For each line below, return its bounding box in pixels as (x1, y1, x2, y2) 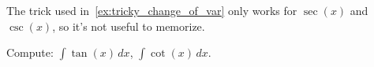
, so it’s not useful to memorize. (52, 17, 205, 34)
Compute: (6, 44, 54, 61)
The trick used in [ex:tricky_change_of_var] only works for (6, 2, 297, 18)
